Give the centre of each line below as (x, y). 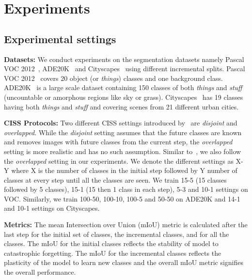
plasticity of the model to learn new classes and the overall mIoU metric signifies (124, 262)
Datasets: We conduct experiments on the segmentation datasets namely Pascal (124, 59)
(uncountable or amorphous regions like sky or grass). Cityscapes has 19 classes (124, 97)
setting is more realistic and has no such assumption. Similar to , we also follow (123, 151)
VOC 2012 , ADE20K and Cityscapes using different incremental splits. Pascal (125, 69)
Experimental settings (60, 39)
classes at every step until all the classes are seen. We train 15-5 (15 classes (115, 179)
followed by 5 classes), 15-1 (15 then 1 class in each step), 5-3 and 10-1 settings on (126, 189)
